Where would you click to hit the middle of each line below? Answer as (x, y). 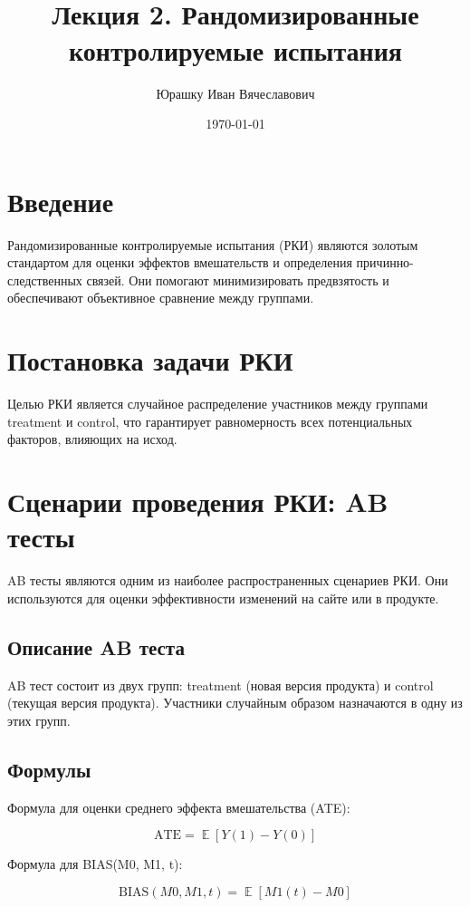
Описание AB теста (96, 646)
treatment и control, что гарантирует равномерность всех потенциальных (210, 421)
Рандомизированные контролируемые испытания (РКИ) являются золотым (213, 244)
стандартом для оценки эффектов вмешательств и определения (180, 262)
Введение (61, 201)
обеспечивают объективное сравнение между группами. (161, 298)
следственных (45, 280)
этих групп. (39, 720)
